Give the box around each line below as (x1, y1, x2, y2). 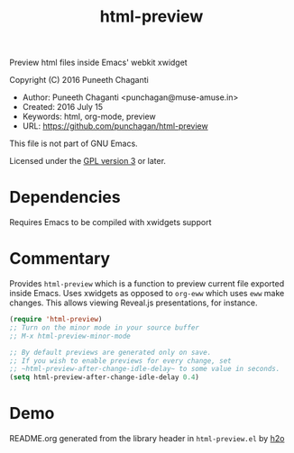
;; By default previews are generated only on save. (9, 348, 212, 357)
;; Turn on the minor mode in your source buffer (9, 322, 200, 332)
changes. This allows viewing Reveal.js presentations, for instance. (9, 297, 259, 308)
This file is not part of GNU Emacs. (9, 138, 138, 149)
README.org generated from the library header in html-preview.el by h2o (9, 433, 285, 444)
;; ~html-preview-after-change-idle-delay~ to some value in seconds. (9, 365, 280, 374)
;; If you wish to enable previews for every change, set (9, 356, 232, 366)
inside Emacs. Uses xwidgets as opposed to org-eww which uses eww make (9, 288, 285, 299)
